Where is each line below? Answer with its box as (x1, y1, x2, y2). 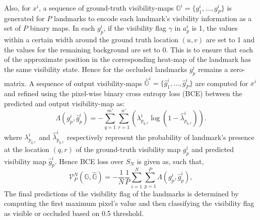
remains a (198, 63, 228, 74)
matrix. (4, 78, 27, 88)
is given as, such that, (137, 156, 204, 166)
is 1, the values (191, 23, 238, 33)
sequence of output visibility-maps (36, 78, 142, 88)
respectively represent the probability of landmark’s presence (67, 131, 254, 142)
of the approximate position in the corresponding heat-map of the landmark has (4, 54, 251, 64)
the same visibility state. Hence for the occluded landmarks (4, 63, 187, 74)
